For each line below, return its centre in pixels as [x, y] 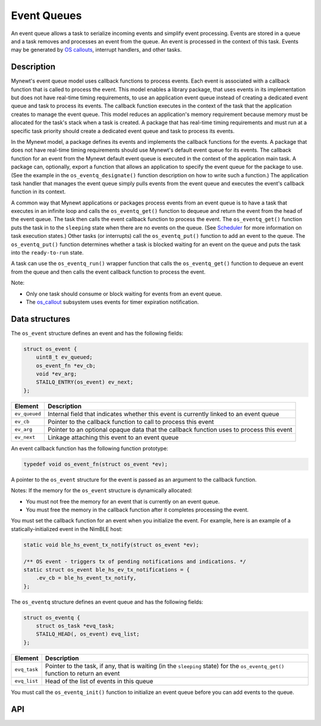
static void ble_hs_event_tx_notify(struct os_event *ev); [111, 545]
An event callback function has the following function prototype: [90, 448]
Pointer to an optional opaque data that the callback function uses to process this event [170, 429]
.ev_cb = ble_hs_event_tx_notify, [86, 578]
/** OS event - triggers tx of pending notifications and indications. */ [135, 561]
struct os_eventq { [52, 617]
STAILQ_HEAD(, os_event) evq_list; [88, 634]
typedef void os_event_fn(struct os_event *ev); [96, 464]
